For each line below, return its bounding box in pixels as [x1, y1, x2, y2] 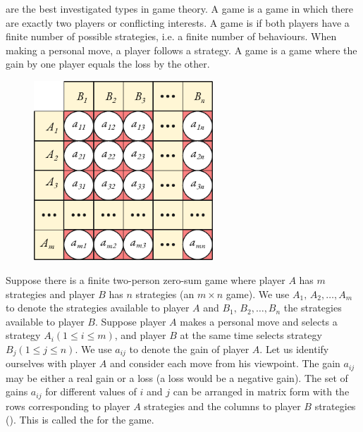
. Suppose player [94, 314, 166, 328]
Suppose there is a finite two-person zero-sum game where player [6, 272, 285, 287]
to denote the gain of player [129, 341, 250, 356]
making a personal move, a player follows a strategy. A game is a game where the [6, 42, 357, 57]
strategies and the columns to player [144, 398, 301, 413]
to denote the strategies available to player [6, 300, 190, 315]
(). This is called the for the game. [6, 412, 154, 427]
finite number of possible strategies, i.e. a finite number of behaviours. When [6, 29, 337, 44]
